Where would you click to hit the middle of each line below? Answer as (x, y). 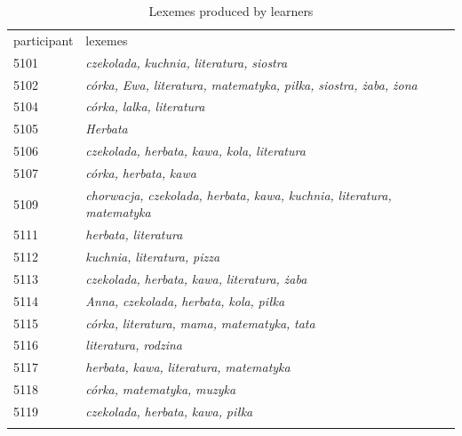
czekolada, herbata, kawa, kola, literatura (195, 151)
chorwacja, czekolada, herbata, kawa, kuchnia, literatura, (239, 194)
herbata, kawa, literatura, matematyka (188, 367)
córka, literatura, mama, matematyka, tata (200, 323)
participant (44, 40)
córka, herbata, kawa (141, 172)
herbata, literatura (134, 234)
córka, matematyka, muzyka (161, 389)
